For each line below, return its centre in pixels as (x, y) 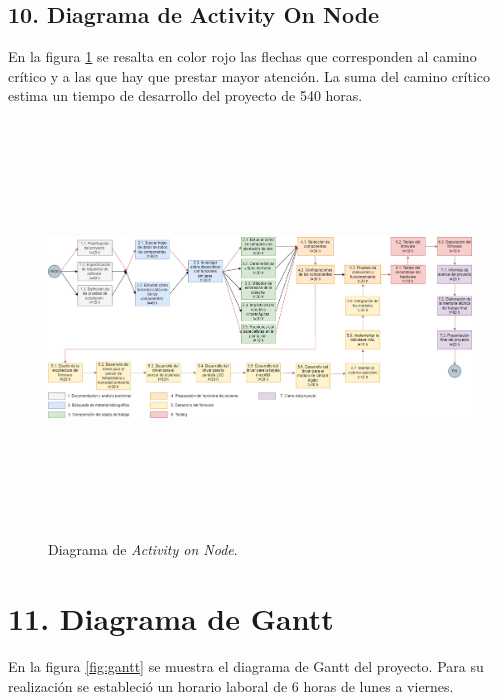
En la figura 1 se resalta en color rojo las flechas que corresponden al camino (242, 56)
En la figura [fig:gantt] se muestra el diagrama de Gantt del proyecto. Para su (246, 666)
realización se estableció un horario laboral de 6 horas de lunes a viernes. (231, 685)
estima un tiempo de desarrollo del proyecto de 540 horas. (185, 95)
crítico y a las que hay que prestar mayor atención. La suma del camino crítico (249, 75)
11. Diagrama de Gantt (171, 618)
